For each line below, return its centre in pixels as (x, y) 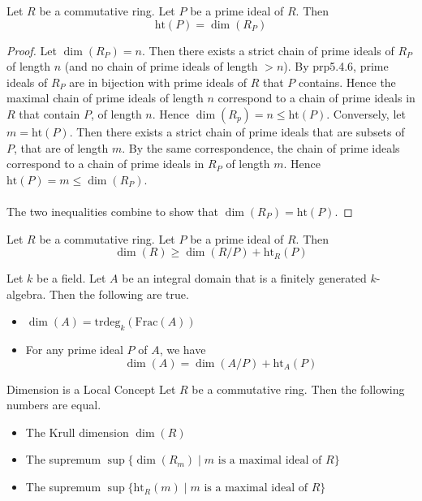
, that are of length (61, 147)
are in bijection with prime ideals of (158, 82)
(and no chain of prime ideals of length (161, 66)
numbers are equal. (54, 405)
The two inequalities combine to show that (113, 211)
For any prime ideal (74, 350)
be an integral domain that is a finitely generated (244, 278)
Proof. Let (32, 50)
